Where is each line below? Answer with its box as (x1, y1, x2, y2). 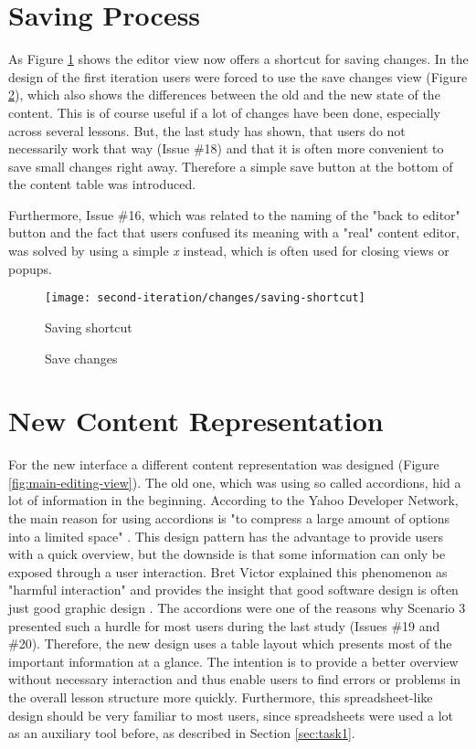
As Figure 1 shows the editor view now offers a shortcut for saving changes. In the (8, 49, 469, 69)
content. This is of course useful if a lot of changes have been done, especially (8, 102, 440, 121)
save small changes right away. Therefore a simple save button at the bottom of (8, 156, 453, 175)
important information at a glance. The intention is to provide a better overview (8, 651, 459, 670)
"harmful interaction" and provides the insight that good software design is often (8, 580, 459, 599)
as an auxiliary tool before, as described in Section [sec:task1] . (8, 723, 355, 743)
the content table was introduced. (8, 174, 196, 194)
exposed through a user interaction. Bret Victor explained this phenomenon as (8, 562, 448, 581)
